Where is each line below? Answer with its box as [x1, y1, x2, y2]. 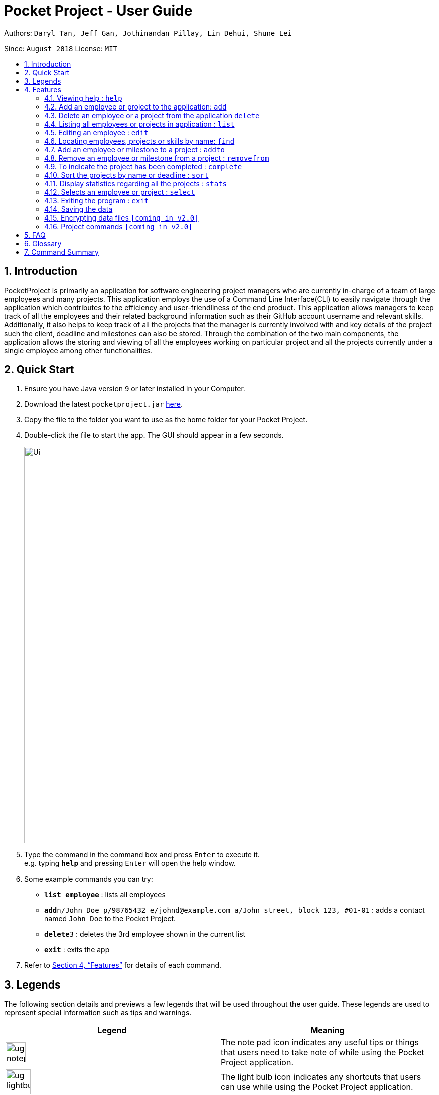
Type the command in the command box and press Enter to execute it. [24, 850, 260, 859]
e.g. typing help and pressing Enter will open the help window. [24, 859, 236, 868]
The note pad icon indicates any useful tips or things [221, 1037, 419, 1048]
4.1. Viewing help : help [44, 93, 122, 102]
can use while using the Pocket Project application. [221, 1082, 413, 1092]
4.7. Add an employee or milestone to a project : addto [44, 145, 225, 154]
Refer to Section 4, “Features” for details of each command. [24, 961, 222, 970]
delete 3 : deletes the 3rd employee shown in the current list [44, 930, 246, 939]
